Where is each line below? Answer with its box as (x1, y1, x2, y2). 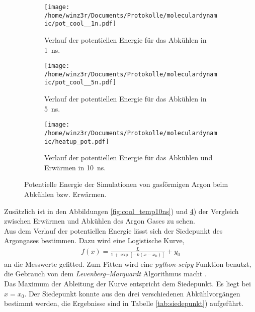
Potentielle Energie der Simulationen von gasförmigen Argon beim (24, 179, 228, 189)
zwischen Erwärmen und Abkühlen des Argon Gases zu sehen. (4, 216, 195, 226)
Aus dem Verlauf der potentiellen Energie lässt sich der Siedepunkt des (4, 225, 223, 236)
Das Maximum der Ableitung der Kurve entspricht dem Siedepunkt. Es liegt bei (4, 278, 251, 289)
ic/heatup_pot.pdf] (44, 138, 109, 145)
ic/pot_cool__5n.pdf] (44, 79, 117, 86)
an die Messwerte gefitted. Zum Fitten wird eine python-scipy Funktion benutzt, (4, 258, 251, 269)
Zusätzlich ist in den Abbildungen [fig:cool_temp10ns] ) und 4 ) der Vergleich (4, 205, 239, 216)
